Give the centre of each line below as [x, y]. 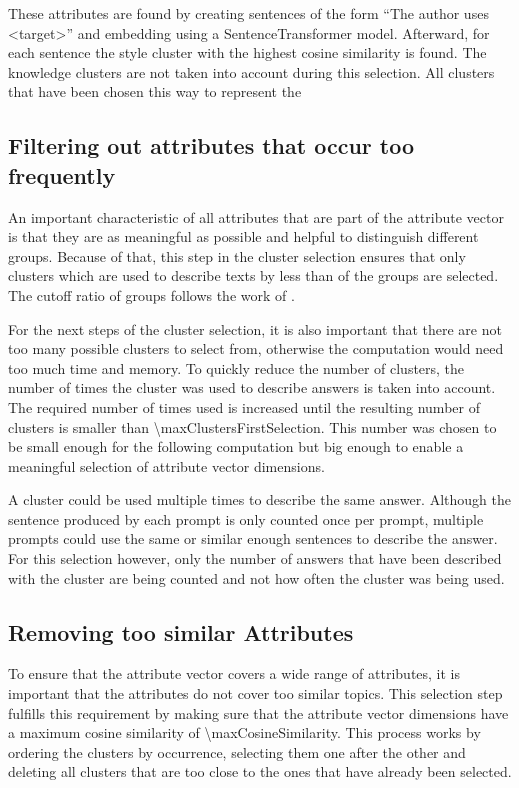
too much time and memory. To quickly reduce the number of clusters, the [236, 367]
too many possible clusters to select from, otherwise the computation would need [256, 348]
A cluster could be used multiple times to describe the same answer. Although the [259, 499]
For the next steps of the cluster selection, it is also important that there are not [255, 328]
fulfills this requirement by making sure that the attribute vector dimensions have [258, 712]
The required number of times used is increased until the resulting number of [244, 406]
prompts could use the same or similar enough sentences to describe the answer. [253, 538]
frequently [62, 174]
